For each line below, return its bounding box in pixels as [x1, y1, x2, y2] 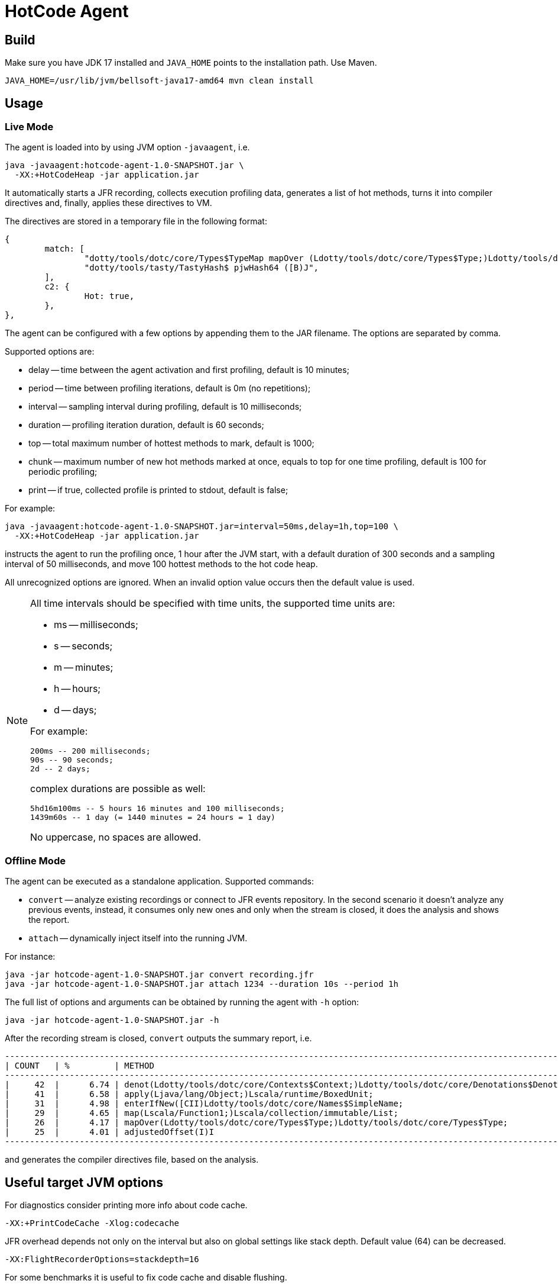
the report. [28, 915, 70, 925]
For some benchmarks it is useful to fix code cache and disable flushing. [5, 1272, 287, 1282]
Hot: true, [84, 291, 135, 301]
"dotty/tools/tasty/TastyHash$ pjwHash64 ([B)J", [84, 263, 319, 273]
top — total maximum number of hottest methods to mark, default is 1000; [28, 438, 314, 449]
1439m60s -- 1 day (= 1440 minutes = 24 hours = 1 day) [30, 813, 275, 822]
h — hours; [54, 683, 101, 695]
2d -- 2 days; [30, 764, 90, 774]
